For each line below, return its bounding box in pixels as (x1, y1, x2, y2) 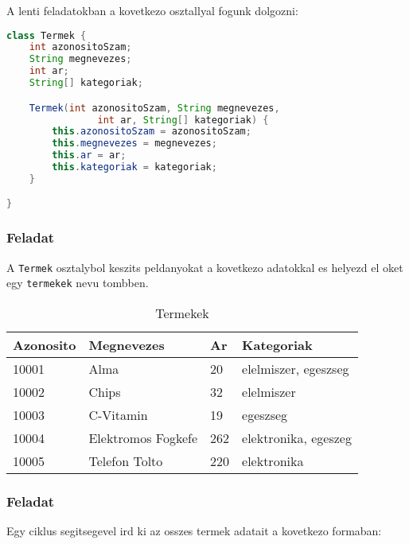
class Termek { (6, 29, 87, 41)
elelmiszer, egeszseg (242, 359, 349, 378)
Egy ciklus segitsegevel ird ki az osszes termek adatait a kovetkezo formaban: (6, 523, 382, 539)
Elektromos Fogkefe (88, 428, 198, 447)
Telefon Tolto (88, 451, 163, 470)
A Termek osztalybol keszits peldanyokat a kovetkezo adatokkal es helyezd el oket (6, 258, 403, 275)
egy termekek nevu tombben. (6, 274, 149, 291)
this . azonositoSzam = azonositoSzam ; (52, 126, 251, 138)
